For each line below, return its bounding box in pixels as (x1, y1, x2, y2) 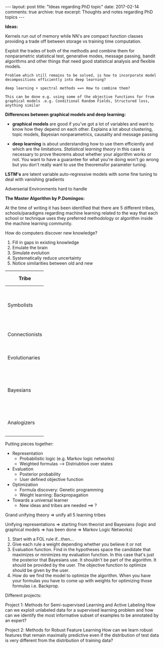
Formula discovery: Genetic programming (19, 487, 104, 493)
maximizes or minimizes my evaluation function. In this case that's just (12, 552, 154, 557)
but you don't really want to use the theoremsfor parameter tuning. (12, 162, 147, 168)
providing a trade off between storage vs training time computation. (5, 38, 142, 44)
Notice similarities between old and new (12, 261, 93, 266)
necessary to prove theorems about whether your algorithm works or (12, 151, 152, 157)
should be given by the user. (12, 567, 70, 573)
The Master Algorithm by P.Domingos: (5, 195, 85, 201)
